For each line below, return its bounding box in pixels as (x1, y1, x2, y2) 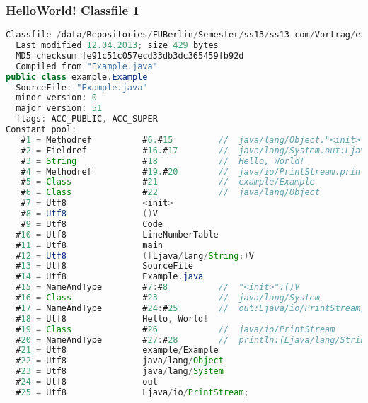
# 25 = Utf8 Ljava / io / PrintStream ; (16, 387, 249, 397)
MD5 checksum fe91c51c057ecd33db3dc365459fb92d (16, 50, 244, 61)
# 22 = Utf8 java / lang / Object (16, 356, 224, 366)
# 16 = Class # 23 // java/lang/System (16, 293, 320, 303)
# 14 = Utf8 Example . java (16, 271, 204, 282)
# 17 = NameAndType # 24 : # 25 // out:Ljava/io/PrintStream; (16, 303, 366, 313)
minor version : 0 (16, 93, 97, 103)
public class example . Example (6, 71, 148, 82)
